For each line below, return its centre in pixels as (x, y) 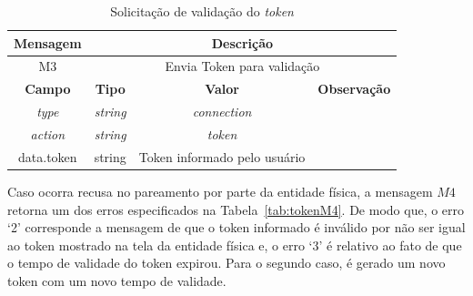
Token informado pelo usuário (222, 156)
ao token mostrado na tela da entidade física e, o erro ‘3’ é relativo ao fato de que (235, 245)
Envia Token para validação (242, 66)
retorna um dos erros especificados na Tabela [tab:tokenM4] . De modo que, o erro (236, 209)
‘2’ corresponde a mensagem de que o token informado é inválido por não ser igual (236, 227)
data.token (48, 156)
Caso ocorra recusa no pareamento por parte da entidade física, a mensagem (220, 191)
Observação (354, 89)
